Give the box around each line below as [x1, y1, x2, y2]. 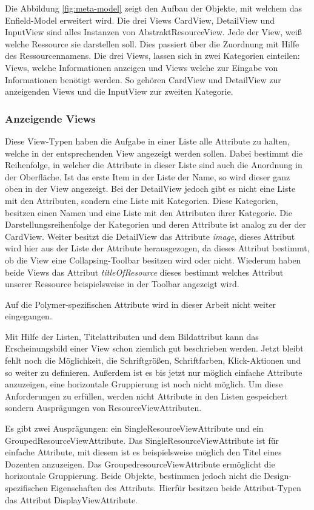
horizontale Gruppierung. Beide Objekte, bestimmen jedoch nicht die [5, 469, 261, 482]
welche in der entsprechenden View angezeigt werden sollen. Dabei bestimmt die [5, 146, 303, 159]
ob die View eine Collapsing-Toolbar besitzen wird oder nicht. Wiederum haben [5, 253, 301, 266]
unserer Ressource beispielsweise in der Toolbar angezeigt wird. [5, 277, 239, 290]
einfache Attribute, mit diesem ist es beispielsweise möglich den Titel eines [5, 446, 282, 458]
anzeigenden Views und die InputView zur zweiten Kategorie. [5, 85, 233, 98]
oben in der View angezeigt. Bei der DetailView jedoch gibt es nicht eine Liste [5, 182, 296, 195]
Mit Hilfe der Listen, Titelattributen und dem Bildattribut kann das [5, 330, 259, 342]
